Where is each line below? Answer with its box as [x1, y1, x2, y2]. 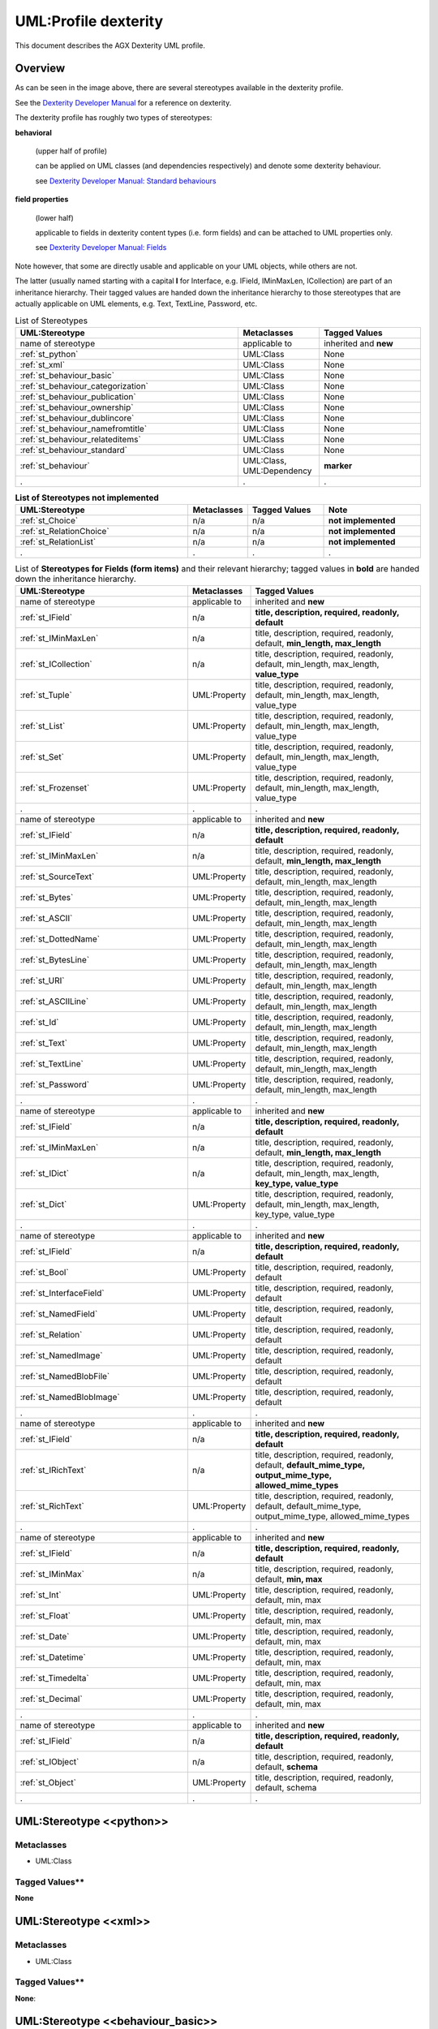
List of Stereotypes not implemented [15, 492, 160, 503]
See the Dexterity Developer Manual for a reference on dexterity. [15, 97, 232, 107]
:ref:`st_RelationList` [19, 536, 97, 548]
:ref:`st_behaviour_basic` [19, 369, 115, 381]
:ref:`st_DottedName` [19, 933, 101, 945]
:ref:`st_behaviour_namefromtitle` [19, 423, 148, 434]
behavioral [15, 127, 52, 137]
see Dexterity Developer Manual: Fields [35, 243, 167, 252]
